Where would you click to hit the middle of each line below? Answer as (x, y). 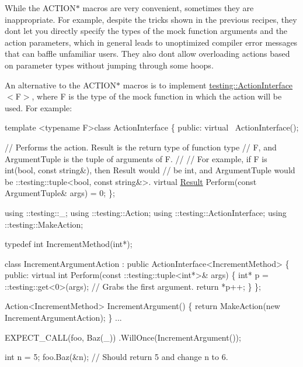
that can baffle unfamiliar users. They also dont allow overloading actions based (147, 54)
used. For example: (39, 107)
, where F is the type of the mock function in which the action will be (157, 96)
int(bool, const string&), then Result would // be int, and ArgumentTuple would (150, 170)
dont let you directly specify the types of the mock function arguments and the (146, 31)
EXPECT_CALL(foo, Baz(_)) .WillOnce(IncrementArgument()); (123, 337)
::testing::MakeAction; (44, 224)
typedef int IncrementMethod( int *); (69, 244)
